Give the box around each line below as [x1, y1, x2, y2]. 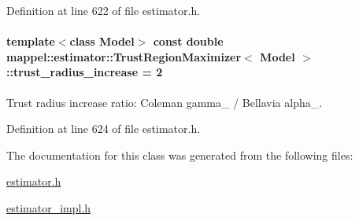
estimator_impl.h [6, 199, 91, 215]
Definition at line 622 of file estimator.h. [6, 2, 201, 18]
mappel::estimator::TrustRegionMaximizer [6, 48, 242, 64]
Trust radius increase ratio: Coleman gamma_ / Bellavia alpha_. [6, 94, 323, 110]
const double [153, 33, 224, 50]
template [6, 33, 55, 50]
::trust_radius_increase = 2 [6, 64, 163, 80]
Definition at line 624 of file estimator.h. [6, 120, 201, 137]
